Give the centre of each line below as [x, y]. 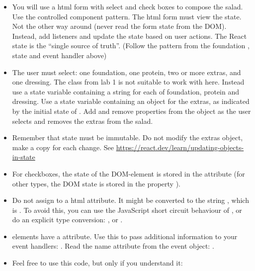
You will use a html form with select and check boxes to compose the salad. [127, 6]
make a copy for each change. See [63, 147]
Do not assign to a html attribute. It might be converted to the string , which [130, 200]
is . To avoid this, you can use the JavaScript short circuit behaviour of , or [127, 210]
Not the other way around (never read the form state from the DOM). [119, 26]
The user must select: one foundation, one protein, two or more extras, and [127, 72]
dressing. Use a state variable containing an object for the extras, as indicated [131, 101]
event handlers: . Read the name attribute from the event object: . [113, 246]
